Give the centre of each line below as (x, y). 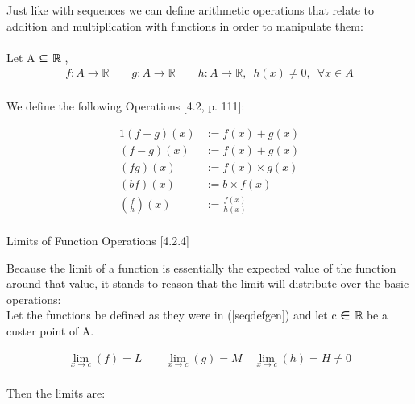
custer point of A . (50, 330)
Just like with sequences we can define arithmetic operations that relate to (190, 10)
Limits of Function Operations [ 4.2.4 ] (98, 240)
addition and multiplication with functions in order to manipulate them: (185, 25)
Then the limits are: (56, 393)
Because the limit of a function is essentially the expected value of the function (201, 267)
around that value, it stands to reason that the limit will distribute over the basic (208, 283)
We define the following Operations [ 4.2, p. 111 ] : (126, 106)
